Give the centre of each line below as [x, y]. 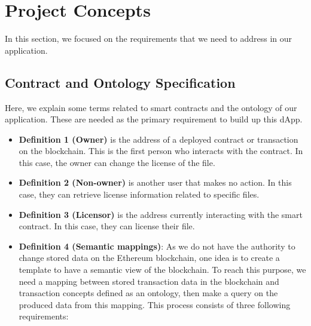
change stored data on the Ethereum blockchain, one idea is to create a [149, 258]
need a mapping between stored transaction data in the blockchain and [149, 281]
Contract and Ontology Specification [120, 82]
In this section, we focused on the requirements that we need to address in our [149, 39]
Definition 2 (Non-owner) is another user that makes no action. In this [155, 182]
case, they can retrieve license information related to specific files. [139, 194]
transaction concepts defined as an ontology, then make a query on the [148, 293]
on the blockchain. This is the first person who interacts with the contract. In [161, 151]
